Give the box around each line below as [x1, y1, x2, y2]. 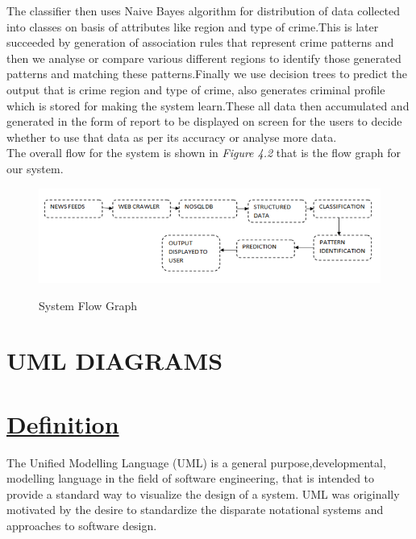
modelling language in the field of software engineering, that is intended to [6, 470, 375, 487]
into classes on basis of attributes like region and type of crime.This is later [6, 18, 379, 35]
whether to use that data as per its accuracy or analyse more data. [6, 128, 337, 145]
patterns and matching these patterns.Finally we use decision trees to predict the [6, 65, 408, 82]
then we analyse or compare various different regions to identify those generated [6, 49, 401, 66]
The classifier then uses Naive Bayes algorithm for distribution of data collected [6, 2, 401, 19]
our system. [6, 160, 64, 176]
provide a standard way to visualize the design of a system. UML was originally [6, 485, 400, 502]
